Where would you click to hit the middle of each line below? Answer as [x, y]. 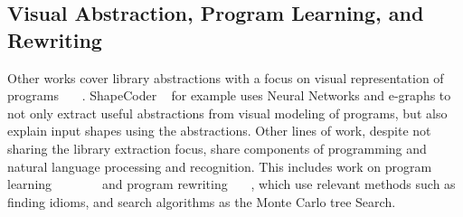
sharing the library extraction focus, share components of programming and [217, 148]
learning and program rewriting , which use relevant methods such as [231, 184]
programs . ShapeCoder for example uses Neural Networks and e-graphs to [229, 95]
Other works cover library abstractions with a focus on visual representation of [226, 77]
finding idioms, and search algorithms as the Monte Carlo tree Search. [202, 201]
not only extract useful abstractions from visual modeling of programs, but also [227, 113]
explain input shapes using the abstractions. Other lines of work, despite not [219, 131]
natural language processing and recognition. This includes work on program [220, 166]
